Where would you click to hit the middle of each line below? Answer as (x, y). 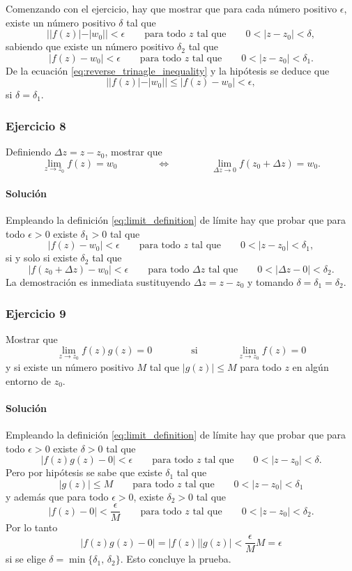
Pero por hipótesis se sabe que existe (84, 472)
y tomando (270, 281)
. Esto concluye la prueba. (176, 559)
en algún (311, 367)
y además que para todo (57, 496)
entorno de (28, 380)
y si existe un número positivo (70, 367)
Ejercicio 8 (36, 125)
